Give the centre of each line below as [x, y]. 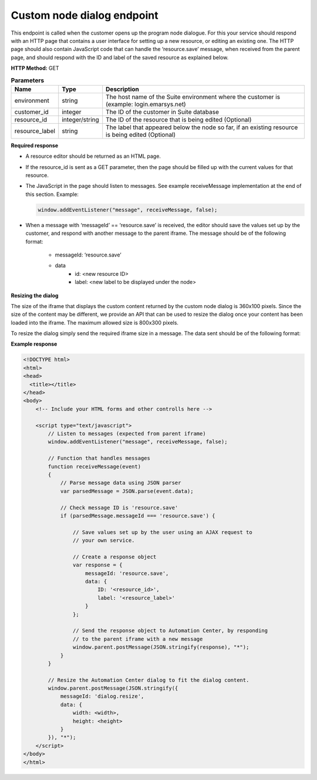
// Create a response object [114, 557]
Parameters [27, 80]
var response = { [97, 565]
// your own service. [104, 541]
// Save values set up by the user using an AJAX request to [162, 532]
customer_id [32, 112]
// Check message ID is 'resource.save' [119, 507]
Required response [35, 145]
